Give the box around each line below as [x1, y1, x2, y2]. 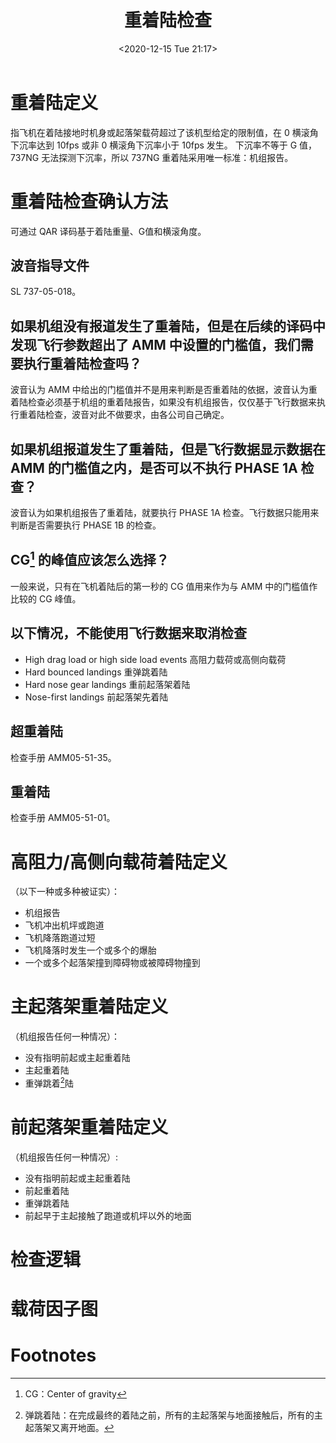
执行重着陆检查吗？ [23, 355, 142, 372]
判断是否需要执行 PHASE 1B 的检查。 [10, 519, 162, 531]
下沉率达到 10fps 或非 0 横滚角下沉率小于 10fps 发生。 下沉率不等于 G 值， [10, 139, 318, 151]
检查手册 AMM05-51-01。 [10, 812, 116, 824]
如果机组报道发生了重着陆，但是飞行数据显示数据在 [10, 441, 326, 458]
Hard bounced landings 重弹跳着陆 [24, 666, 168, 678]
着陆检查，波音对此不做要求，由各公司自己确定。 [27, 409, 230, 421]
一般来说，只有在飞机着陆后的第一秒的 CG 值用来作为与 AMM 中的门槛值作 [10, 580, 318, 592]
